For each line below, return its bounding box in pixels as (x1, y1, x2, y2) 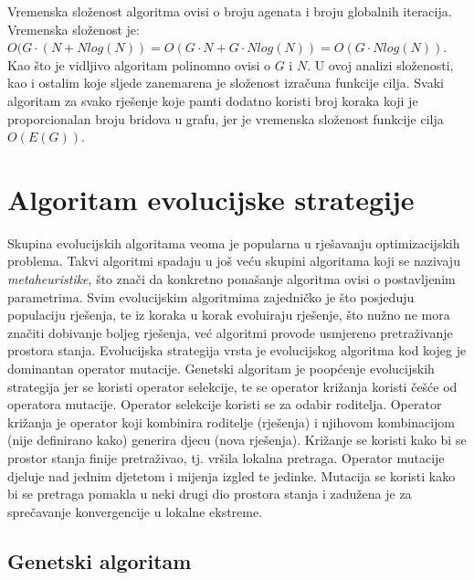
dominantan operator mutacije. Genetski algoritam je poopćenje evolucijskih (7, 359, 435, 378)
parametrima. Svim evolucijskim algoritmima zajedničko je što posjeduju (7, 287, 415, 306)
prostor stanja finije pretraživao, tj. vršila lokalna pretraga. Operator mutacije (7, 448, 445, 467)
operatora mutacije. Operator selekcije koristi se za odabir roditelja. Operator (7, 395, 442, 414)
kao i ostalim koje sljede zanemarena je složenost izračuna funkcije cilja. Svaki (7, 73, 444, 92)
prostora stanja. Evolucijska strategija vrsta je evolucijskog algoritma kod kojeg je (7, 341, 467, 360)
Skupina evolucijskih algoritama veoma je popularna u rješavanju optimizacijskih (7, 233, 460, 252)
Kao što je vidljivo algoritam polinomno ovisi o (7, 55, 270, 74)
